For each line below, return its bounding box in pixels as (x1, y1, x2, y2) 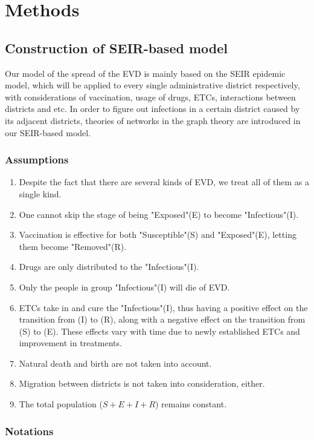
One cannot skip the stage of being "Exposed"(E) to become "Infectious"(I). (19, 208, 299, 220)
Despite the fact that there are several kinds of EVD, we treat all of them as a (19, 176, 309, 188)
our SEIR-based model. (5, 126, 91, 139)
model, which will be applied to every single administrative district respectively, (5, 79, 300, 91)
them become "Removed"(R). (19, 240, 127, 252)
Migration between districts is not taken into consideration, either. (19, 377, 265, 390)
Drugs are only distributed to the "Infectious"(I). (19, 260, 199, 273)
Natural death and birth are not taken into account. (19, 356, 212, 369)
